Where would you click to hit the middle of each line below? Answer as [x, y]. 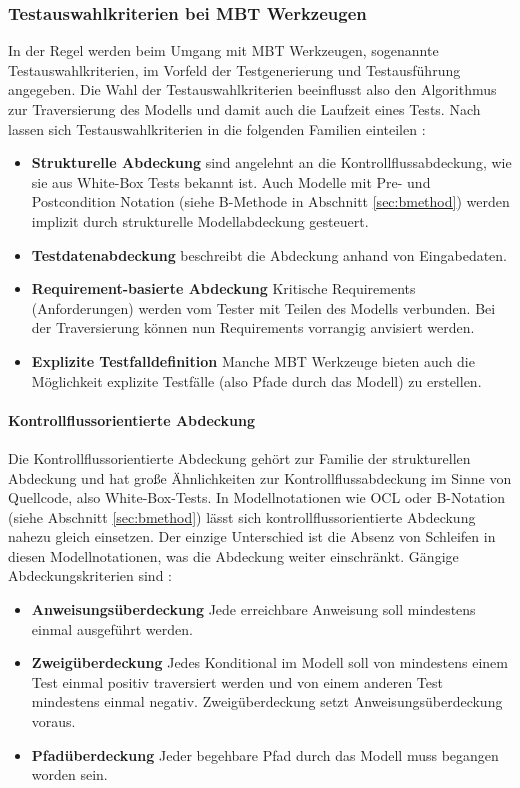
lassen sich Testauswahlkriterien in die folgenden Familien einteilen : [217, 128]
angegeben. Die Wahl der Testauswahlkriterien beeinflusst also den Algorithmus [252, 89]
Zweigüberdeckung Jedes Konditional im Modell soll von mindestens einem [269, 662]
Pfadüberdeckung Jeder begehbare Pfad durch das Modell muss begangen [265, 754]
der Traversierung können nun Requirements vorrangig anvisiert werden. [253, 327]
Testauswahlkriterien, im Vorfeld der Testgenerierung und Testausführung [234, 69]
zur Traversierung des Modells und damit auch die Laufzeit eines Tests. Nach [244, 109]
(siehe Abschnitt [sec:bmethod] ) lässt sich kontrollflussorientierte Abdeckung [242, 516]
